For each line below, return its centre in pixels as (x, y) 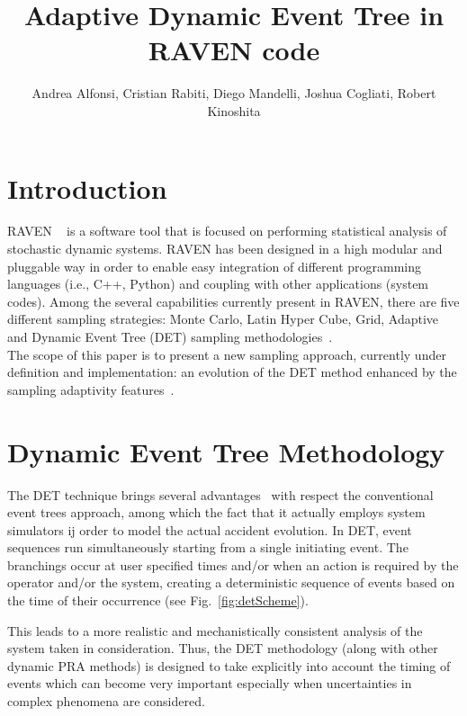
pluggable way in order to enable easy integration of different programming (214, 266)
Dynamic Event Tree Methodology (226, 451)
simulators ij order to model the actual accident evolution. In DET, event (210, 529)
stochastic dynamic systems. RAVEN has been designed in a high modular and (225, 249)
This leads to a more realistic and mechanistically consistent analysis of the (215, 630)
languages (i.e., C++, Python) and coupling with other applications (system (218, 284)
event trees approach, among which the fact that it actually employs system (216, 512)
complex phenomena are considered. (106, 701)
